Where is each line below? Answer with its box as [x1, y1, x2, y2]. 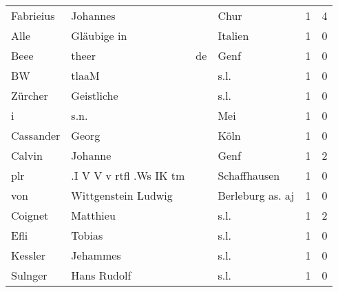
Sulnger [11, 267, 47, 283]
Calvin [11, 147, 43, 163]
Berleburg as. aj [218, 187, 295, 203]
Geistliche [71, 87, 118, 103]
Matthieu [71, 207, 116, 223]
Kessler [11, 247, 45, 263]
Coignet [11, 207, 49, 223]
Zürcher [11, 87, 48, 103]
